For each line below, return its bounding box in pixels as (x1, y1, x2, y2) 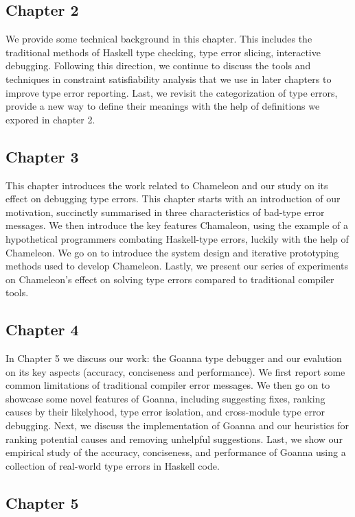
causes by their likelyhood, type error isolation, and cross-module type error (5, 405, 325, 419)
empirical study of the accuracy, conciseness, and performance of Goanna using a (5, 445, 346, 459)
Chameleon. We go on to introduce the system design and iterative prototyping (5, 245, 339, 259)
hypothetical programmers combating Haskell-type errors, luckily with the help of (5, 231, 349, 245)
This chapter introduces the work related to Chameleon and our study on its (5, 178, 328, 192)
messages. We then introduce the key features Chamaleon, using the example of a (5, 218, 348, 232)
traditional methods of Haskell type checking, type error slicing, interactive (5, 45, 321, 59)
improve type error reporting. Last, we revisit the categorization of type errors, (5, 85, 338, 99)
